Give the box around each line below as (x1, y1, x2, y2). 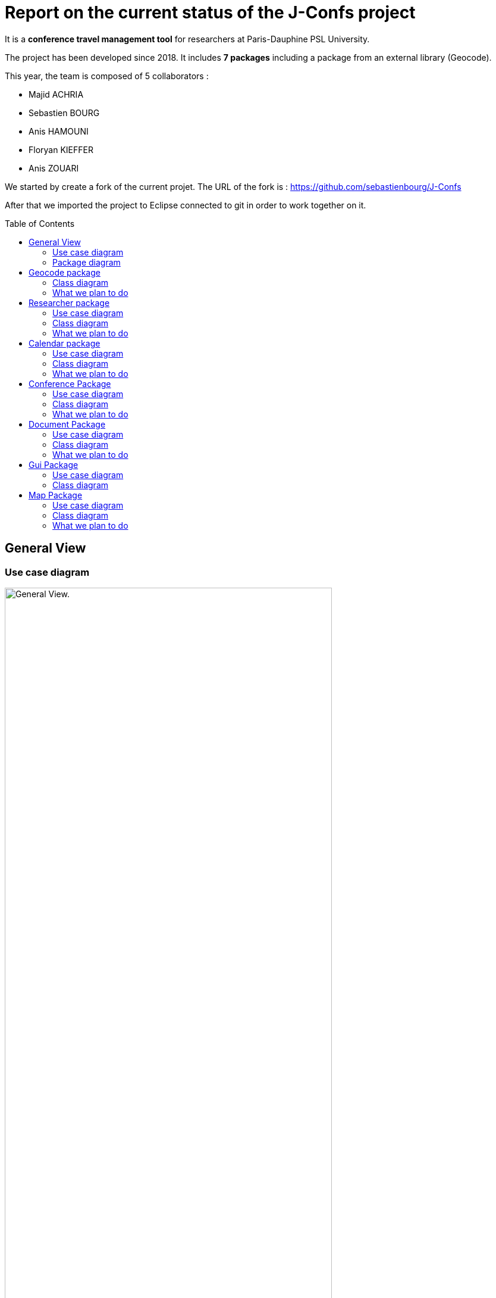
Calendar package (29, 338, 101, 348)
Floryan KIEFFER (29, 144, 93, 155)
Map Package (29, 489, 83, 500)
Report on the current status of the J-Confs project (5, 2, 416, 23)
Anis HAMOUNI (29, 126, 89, 136)
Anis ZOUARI (29, 163, 79, 173)
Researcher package (29, 297, 110, 308)
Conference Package (29, 378, 111, 389)
